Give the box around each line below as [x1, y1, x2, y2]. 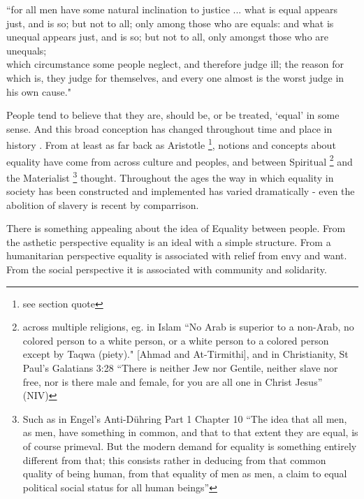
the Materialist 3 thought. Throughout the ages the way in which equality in [6, 168, 334, 185]
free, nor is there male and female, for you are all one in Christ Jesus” [22, 374, 323, 389]
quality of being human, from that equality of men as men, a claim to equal [22, 466, 347, 481]
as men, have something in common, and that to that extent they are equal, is [22, 425, 358, 440]
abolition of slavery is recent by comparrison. [6, 197, 199, 212]
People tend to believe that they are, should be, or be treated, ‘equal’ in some [6, 108, 340, 122]
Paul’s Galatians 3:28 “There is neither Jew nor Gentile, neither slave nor [22, 361, 338, 375]
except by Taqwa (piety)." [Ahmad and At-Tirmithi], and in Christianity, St [22, 347, 349, 361]
